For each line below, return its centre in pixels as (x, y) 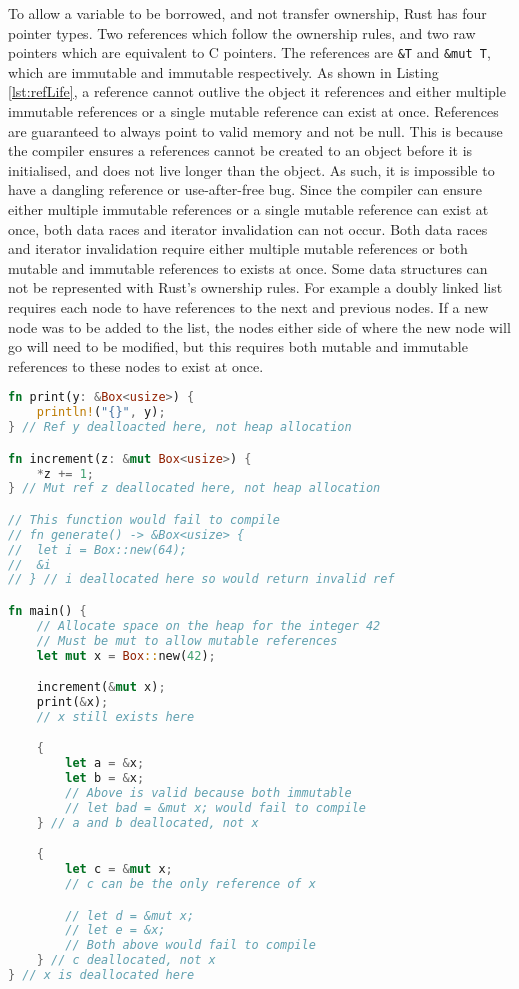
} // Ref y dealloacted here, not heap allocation (180, 427)
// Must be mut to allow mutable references (187, 640)
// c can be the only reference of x (190, 884)
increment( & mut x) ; (101, 687)
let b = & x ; (105, 778)
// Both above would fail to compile (190, 945)
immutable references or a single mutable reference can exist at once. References (253, 111)
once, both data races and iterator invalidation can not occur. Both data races (248, 228)
